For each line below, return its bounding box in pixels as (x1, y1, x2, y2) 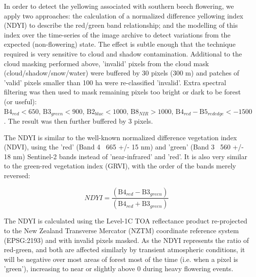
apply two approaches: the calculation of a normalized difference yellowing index (4, 10, 243, 20)
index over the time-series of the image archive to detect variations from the (4, 29, 231, 39)
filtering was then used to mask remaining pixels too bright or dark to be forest (4, 87, 241, 97)
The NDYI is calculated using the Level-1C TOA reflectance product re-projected (4, 216, 247, 226)
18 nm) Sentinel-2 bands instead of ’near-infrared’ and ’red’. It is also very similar (4, 151, 247, 161)
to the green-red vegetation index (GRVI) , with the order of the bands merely (4, 161, 236, 171)
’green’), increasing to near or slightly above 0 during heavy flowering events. (4, 263, 234, 274)
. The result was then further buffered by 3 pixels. (4, 115, 153, 126)
